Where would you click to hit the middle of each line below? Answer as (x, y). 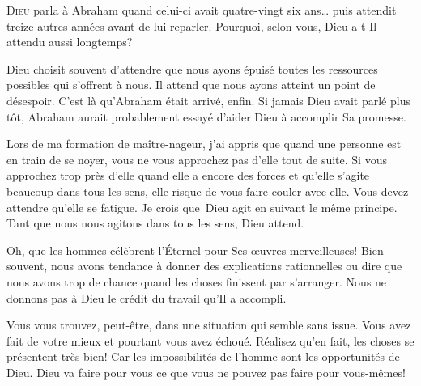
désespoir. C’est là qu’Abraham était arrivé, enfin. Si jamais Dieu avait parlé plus (208, 100)
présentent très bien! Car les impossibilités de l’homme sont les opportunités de (203, 356)
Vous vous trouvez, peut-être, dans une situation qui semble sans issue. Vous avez (209, 325)
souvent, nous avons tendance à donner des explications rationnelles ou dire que (204, 266)
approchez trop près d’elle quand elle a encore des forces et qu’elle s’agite (188, 175)
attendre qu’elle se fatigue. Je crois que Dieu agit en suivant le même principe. (202, 207)
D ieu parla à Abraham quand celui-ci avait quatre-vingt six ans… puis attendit (202, 10)
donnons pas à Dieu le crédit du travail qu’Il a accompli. (147, 297)
